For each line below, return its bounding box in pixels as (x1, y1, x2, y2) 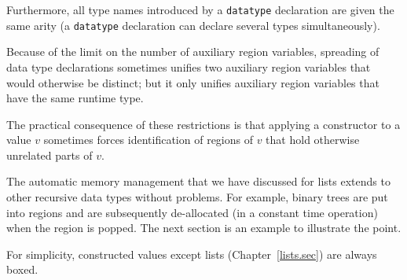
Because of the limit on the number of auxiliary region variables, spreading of (6, 43, 379, 60)
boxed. (6, 261, 38, 278)
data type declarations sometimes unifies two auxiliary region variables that (6, 58, 371, 75)
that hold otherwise (266, 131, 360, 148)
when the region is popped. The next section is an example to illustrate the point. (6, 219, 401, 236)
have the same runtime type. (6, 90, 144, 106)
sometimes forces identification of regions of (43, 131, 253, 148)
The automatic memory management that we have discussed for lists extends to (6, 173, 390, 190)
